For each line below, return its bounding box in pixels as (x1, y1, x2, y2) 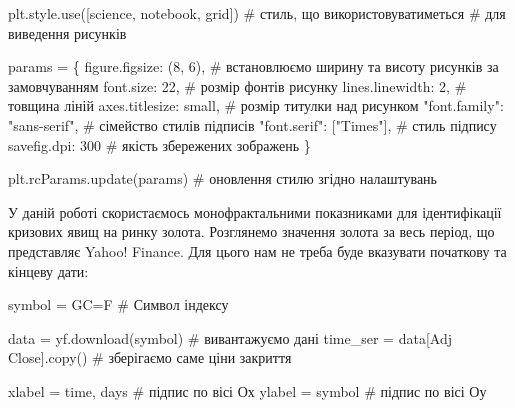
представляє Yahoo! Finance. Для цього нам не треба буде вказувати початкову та (8, 240, 507, 261)
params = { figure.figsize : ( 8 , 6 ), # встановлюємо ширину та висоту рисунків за (8, 56, 499, 77)
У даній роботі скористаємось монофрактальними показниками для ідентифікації (8, 201, 502, 222)
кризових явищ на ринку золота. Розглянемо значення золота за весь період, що (8, 221, 495, 242)
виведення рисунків (8, 22, 127, 43)
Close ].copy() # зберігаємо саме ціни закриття (8, 347, 292, 368)
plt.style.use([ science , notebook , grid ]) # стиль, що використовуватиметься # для (8, 3, 506, 23)
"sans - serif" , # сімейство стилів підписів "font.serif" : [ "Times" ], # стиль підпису (8, 114, 497, 135)
